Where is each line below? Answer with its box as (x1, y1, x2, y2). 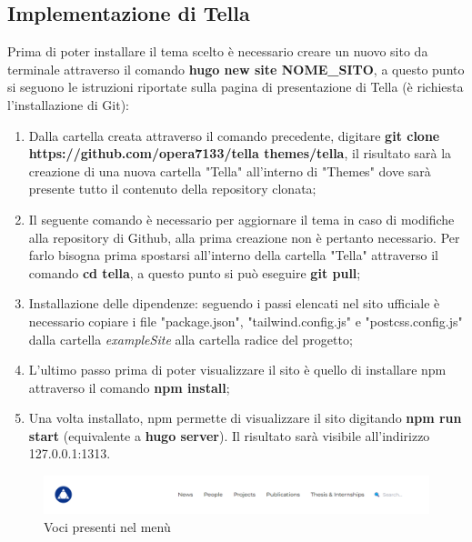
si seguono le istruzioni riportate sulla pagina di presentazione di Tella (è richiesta (7, 77, 464, 96)
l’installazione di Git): (7, 95, 129, 114)
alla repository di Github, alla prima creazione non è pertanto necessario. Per (28, 227, 460, 246)
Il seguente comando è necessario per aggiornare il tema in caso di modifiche (28, 209, 455, 228)
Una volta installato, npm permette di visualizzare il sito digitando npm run (28, 408, 462, 427)
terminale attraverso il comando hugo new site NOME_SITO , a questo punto (7, 59, 465, 78)
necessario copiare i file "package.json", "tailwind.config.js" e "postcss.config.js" (28, 311, 463, 330)
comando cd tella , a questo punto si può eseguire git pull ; (28, 263, 361, 282)
